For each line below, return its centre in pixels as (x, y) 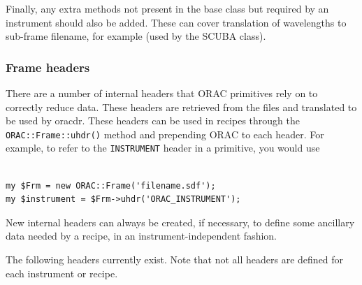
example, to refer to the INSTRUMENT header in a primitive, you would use (163, 148)
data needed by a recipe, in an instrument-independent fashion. (141, 236)
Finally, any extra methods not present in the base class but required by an (167, 8)
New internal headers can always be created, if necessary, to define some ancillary (180, 222)
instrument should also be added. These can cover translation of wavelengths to (176, 22)
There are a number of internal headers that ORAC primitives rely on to (162, 93)
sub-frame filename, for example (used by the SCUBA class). (136, 36)
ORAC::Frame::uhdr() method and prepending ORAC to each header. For (165, 134)
